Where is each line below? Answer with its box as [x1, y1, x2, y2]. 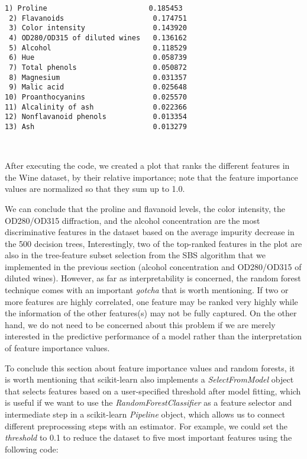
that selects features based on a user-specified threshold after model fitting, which [5, 384, 301, 397]
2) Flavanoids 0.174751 [9, 14, 187, 23]
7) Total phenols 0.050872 [9, 63, 187, 72]
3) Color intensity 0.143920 [9, 24, 187, 33]
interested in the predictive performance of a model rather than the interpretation [5, 330, 302, 342]
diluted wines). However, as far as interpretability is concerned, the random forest [5, 272, 301, 284]
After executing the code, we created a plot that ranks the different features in [5, 159, 290, 172]
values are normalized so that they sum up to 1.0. [5, 182, 185, 195]
